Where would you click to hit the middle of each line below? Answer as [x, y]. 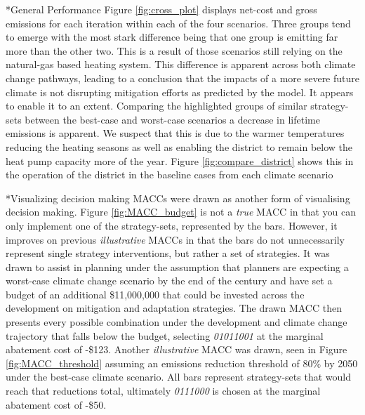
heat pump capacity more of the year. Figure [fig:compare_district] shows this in [180, 160]
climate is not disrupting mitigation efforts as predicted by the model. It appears [180, 92]
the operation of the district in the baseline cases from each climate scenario [170, 174]
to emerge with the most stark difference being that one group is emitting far [172, 37]
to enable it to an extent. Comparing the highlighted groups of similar [157, 106]
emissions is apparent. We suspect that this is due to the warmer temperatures [175, 133]
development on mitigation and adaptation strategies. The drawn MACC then [174, 308]
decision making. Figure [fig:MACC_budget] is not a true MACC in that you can [181, 212]
